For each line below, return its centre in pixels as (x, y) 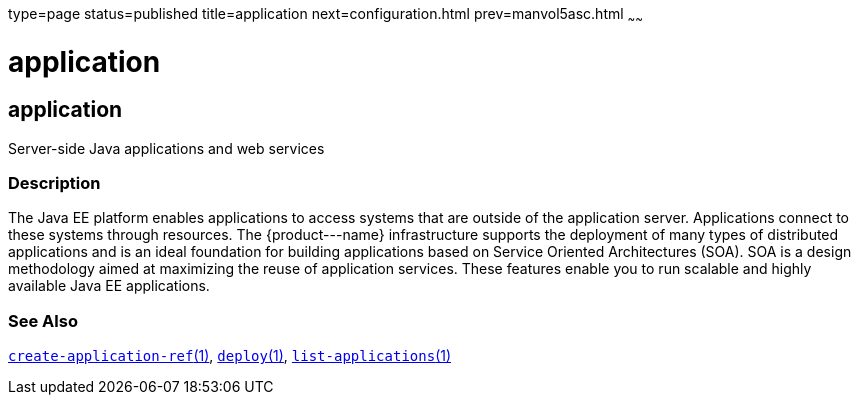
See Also (43, 320)
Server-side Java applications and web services (166, 148)
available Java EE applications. (109, 286)
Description (54, 183)
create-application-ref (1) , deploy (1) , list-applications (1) (230, 356)
